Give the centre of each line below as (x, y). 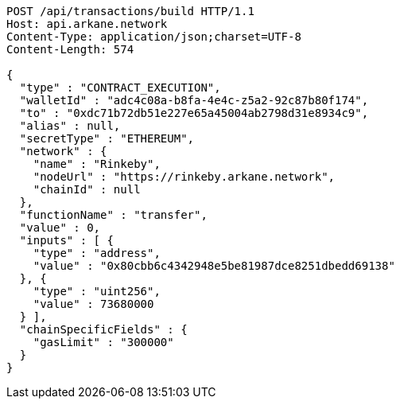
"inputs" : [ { (66, 240)
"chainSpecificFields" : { (103, 329)
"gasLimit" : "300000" (103, 342)
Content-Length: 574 (70, 49)
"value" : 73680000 (93, 304)
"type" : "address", (97, 253)
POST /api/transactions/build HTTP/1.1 (130, 11)
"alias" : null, (70, 126)
